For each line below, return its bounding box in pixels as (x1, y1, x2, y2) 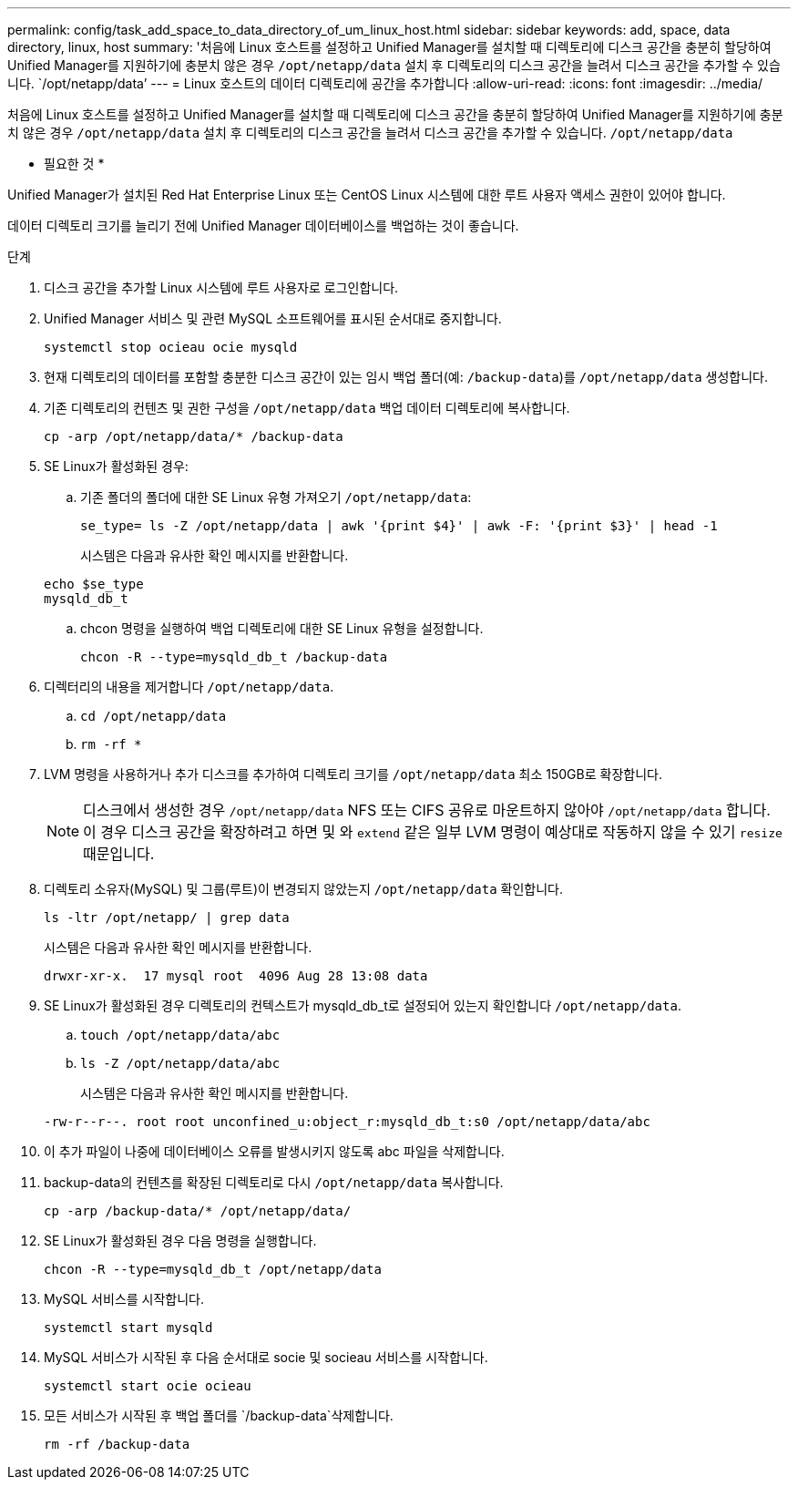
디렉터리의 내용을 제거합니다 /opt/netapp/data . (44, 679, 334, 694)
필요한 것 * (44, 156, 105, 171)
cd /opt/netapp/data (80, 709, 227, 723)
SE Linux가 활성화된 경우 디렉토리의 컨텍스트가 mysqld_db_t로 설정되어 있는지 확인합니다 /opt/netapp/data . (44, 998, 681, 1013)
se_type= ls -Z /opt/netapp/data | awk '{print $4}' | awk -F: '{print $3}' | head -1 (80, 518, 718, 533)
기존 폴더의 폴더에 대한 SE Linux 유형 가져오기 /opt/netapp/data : (80, 489, 472, 505)
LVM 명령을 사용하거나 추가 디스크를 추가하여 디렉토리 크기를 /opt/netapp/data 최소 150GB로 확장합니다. (44, 766, 662, 782)
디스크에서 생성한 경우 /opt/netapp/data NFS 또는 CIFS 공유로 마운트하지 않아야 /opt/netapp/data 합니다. (83, 801, 771, 819)
